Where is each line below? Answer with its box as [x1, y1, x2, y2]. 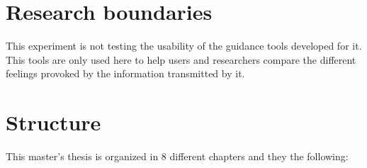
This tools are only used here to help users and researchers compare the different [6, 52, 356, 67]
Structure [6, 108, 101, 137]
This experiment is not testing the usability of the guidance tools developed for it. [6, 38, 362, 53]
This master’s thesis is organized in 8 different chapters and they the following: [6, 149, 349, 164]
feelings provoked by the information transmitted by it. [6, 66, 245, 81]
